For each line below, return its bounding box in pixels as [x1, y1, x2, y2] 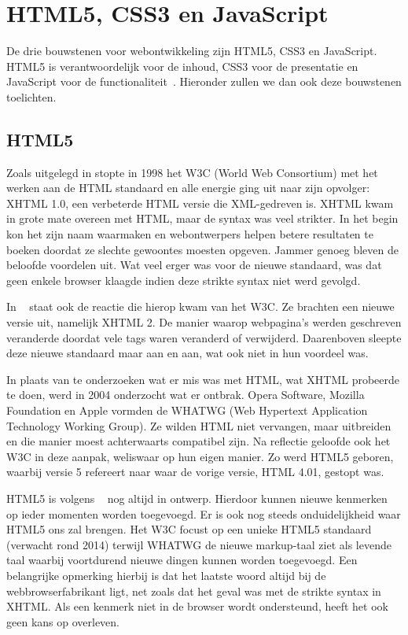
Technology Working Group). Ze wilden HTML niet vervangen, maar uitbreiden [6, 417, 391, 434]
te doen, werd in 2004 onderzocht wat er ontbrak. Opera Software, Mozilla [6, 386, 365, 403]
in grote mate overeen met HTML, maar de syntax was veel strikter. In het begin [6, 210, 399, 227]
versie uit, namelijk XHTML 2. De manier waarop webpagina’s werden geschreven [6, 314, 402, 330]
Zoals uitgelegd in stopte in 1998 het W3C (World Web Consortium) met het [6, 164, 378, 180]
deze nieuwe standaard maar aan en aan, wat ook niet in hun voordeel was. [6, 345, 369, 361]
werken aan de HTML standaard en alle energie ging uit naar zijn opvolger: [6, 179, 370, 196]
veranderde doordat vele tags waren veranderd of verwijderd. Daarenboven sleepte [6, 329, 402, 345]
